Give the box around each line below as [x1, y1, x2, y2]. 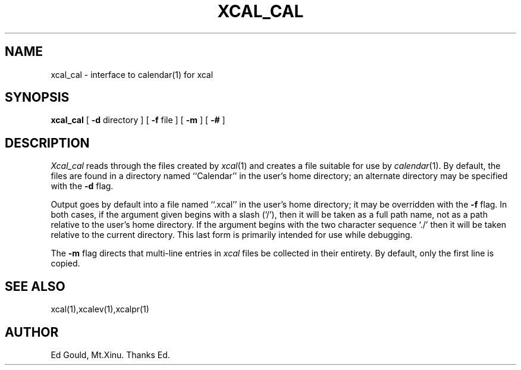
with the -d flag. [51, 181, 114, 192]
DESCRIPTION [5, 135, 90, 150]
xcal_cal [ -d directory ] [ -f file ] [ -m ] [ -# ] [51, 115, 225, 126]
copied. [51, 258, 80, 269]
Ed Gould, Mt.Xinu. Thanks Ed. [51, 349, 170, 360]
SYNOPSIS [5, 90, 70, 105]
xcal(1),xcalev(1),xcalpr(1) [51, 304, 149, 315]
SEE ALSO [5, 278, 65, 294]
